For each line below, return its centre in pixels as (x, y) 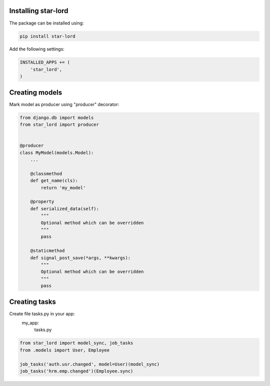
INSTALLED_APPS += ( (45, 62)
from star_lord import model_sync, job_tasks (76, 343)
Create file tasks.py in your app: (42, 313)
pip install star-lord (47, 36)
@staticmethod (47, 251)
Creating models (36, 92)
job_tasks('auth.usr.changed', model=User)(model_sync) (90, 364)
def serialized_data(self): (65, 209)
